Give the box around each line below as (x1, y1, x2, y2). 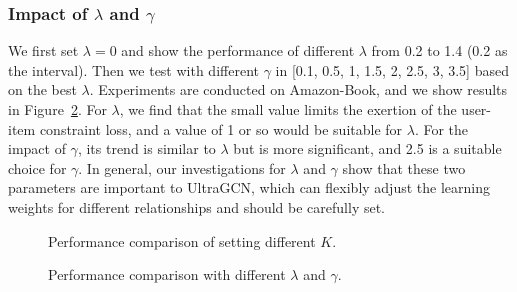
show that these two (342, 157, 466, 178)
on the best (8, 79, 77, 100)
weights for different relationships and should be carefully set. (8, 196, 386, 217)
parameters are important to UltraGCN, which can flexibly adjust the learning (8, 177, 490, 198)
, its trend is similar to (77, 138, 216, 159)
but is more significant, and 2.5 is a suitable (233, 138, 502, 159)
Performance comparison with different (48, 264, 286, 285)
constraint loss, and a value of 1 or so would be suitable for (39, 118, 403, 139)
